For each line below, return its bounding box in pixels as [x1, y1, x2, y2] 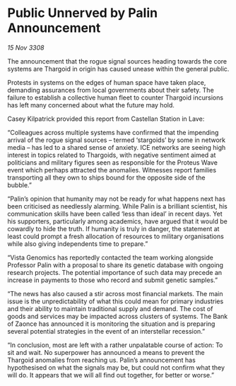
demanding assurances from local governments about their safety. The [7, 86, 214, 94]
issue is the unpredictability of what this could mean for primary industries [7, 297, 224, 305]
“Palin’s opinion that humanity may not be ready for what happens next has [7, 194, 226, 203]
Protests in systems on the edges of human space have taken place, [7, 78, 206, 86]
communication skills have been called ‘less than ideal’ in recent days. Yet [7, 209, 223, 218]
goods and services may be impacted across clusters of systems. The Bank [7, 312, 228, 320]
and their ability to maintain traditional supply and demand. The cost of [7, 304, 213, 312]
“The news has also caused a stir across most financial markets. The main [7, 289, 223, 298]
